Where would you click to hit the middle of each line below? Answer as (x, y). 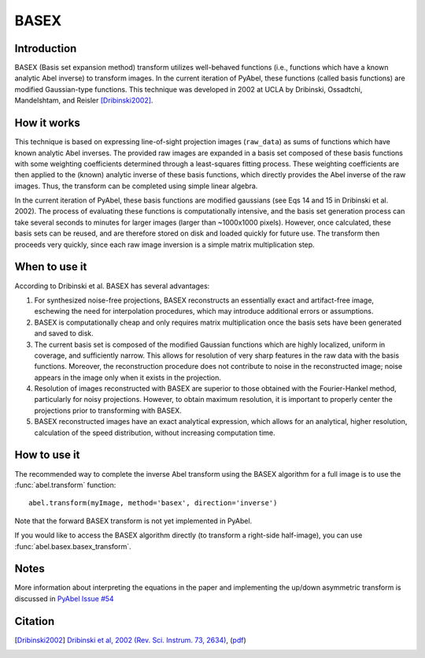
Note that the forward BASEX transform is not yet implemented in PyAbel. (133, 521)
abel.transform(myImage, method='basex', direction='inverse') (153, 503)
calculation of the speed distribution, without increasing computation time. (155, 433)
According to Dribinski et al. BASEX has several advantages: (112, 286)
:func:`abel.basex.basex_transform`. (73, 546)
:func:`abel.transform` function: (65, 485)
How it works (47, 123)
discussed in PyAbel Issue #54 (64, 598)
